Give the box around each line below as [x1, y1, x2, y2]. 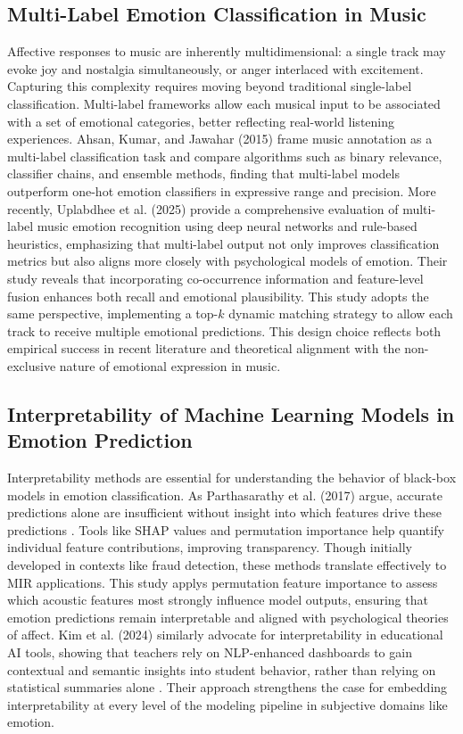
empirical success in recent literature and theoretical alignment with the [7, 339, 401, 358]
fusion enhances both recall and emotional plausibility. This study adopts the [7, 286, 429, 305]
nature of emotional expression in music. [59, 356, 281, 375]
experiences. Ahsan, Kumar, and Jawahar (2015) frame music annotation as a [7, 129, 433, 148]
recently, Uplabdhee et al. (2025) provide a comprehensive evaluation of [7, 199, 399, 218]
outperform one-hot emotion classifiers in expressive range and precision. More [7, 181, 436, 200]
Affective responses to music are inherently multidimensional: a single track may [7, 42, 446, 61]
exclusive [7, 356, 56, 375]
